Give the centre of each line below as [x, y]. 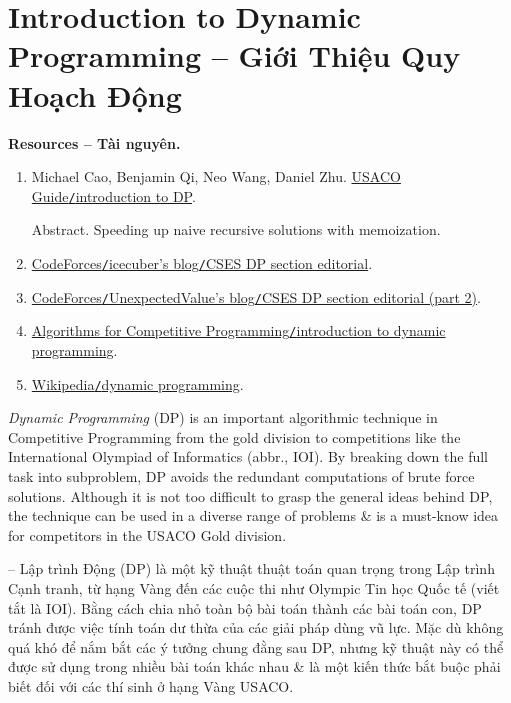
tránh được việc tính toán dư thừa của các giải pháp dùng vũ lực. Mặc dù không [256, 627]
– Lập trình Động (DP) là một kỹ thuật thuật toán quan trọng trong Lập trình [251, 568]
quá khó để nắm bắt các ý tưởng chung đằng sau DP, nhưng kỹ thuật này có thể [256, 646]
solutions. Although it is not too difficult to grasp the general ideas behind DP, [250, 495]
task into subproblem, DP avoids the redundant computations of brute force [241, 475]
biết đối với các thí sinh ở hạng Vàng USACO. [151, 685]
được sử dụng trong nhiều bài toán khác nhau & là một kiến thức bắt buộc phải [254, 666]
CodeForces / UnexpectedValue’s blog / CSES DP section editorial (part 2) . [256, 296]
